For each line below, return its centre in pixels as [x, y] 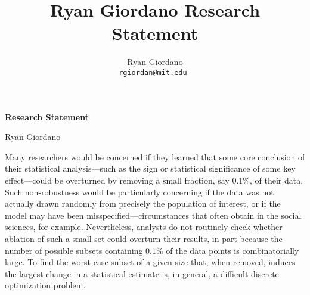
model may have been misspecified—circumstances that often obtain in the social [153, 215]
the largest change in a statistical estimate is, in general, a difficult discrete [142, 273]
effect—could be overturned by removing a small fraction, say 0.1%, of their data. [154, 180]
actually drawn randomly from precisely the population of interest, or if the [143, 204]
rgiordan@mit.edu [153, 72]
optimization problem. [45, 285]
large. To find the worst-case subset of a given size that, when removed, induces [150, 262]
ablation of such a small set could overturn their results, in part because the [144, 238]
